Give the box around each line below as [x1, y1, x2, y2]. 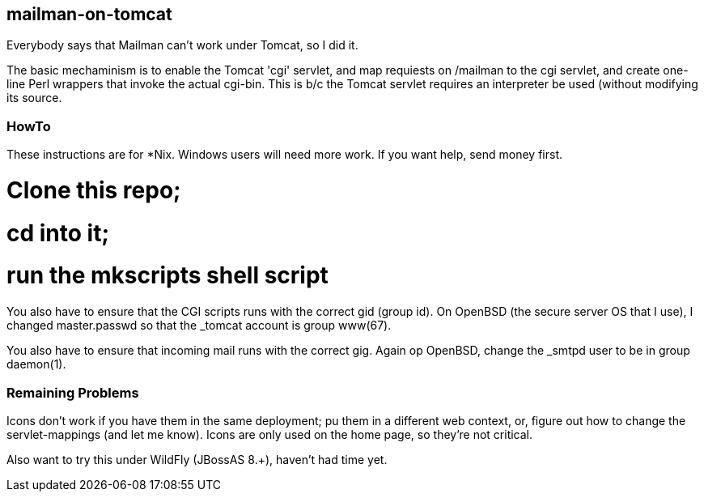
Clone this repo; [6, 176, 181, 204]
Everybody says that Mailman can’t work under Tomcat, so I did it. [6, 38, 358, 53]
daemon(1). [6, 357, 66, 372]
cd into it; [6, 219, 109, 247]
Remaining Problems [6, 384, 139, 401]
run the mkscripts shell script [6, 262, 329, 290]
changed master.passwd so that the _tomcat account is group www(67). [6, 318, 392, 333]
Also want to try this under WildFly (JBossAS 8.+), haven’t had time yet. [6, 452, 388, 466]
